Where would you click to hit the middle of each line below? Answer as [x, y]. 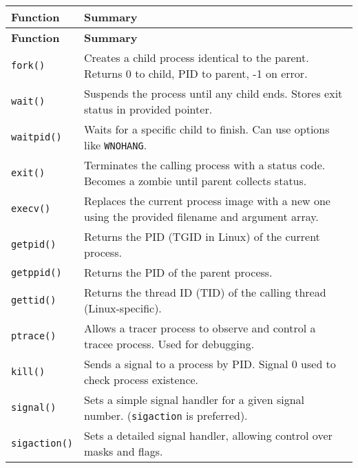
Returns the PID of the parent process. [178, 272]
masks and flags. [124, 451]
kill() [28, 372]
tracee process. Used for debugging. [169, 344]
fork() [28, 65]
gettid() [34, 300]
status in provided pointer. [148, 109]
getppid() [36, 272]
